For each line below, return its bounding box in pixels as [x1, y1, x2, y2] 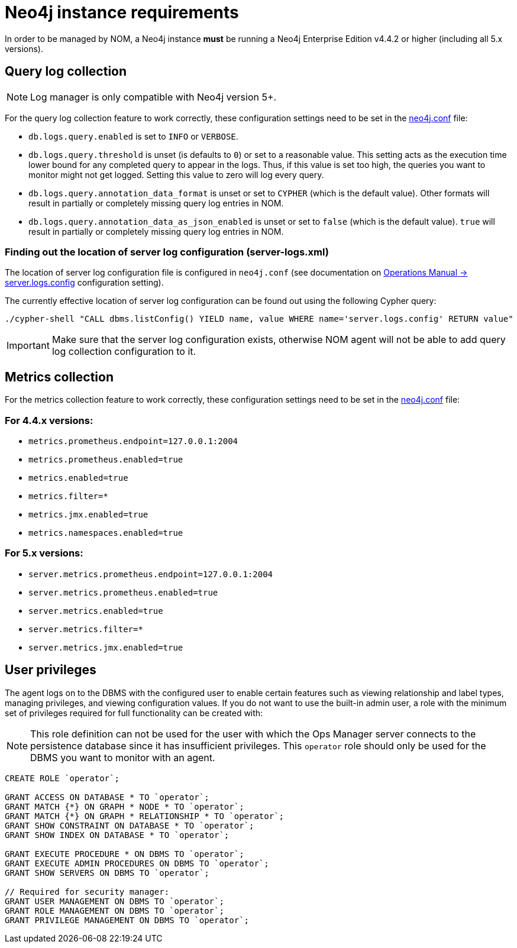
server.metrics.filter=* [28, 624, 143, 634]
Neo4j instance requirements [5, 2, 239, 22]
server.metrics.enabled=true [28, 606, 163, 616]
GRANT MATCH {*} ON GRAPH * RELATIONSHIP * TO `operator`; [5, 811, 285, 821]
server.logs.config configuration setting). [5, 277, 164, 288]
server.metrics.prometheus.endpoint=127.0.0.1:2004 [28, 569, 273, 579]
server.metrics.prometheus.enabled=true [28, 587, 218, 597]
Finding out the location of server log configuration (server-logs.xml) [5, 245, 329, 258]
